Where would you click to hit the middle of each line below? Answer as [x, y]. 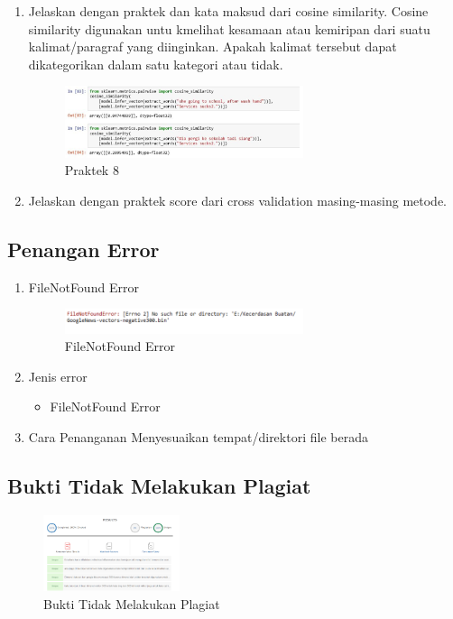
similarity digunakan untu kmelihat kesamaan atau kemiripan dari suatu [229, 28]
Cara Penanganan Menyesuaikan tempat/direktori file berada [198, 437]
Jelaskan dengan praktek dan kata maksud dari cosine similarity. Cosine [228, 11]
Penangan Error [83, 249]
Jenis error [58, 376]
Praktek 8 [92, 170]
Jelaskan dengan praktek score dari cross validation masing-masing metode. [237, 200]
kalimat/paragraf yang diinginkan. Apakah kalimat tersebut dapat [213, 46]
